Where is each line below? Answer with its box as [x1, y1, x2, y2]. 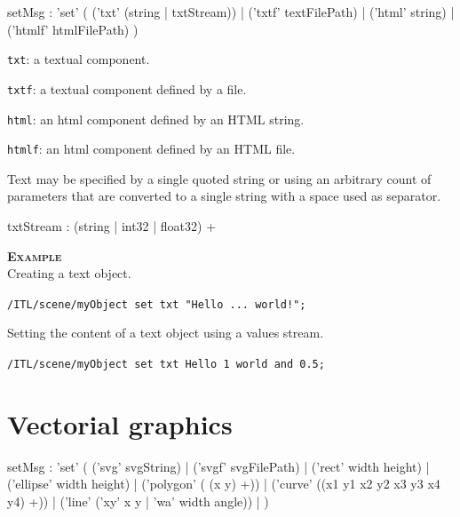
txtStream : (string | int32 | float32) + [7, 217, 217, 235]
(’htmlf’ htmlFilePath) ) [7, 20, 139, 38]
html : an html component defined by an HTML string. [7, 109, 305, 128]
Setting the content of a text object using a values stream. [7, 323, 324, 342]
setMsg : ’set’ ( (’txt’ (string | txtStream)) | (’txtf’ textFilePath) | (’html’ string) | [7, 3, 455, 20]
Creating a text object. [7, 264, 131, 282]
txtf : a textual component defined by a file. [7, 79, 247, 98]
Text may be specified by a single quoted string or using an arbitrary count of [7, 169, 432, 187]
